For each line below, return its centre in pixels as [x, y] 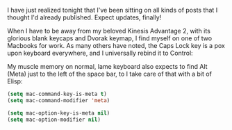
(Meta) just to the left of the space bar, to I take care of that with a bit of [109, 74]
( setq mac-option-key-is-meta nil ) [59, 113]
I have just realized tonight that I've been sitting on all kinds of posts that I [113, 10]
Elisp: [15, 81]
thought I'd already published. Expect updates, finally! [84, 17]
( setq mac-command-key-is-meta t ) [57, 94]
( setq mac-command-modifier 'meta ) [59, 100]
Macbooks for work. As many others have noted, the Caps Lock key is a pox [116, 46]
